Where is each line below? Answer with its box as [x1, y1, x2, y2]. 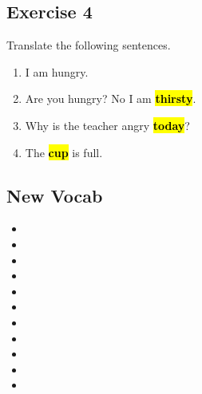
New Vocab [6, 183, 103, 207]
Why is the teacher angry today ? [25, 116, 190, 133]
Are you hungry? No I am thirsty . [25, 90, 196, 107]
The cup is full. [25, 144, 103, 160]
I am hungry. [25, 63, 89, 80]
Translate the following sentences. [6, 37, 171, 53]
